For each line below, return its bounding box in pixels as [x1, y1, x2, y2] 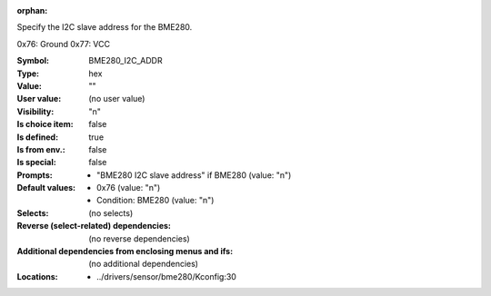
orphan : [16, 5, 48, 15]
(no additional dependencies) [88, 259, 199, 270]
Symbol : [16, 55, 50, 66]
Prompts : [16, 169, 54, 181]
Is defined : [16, 132, 59, 143]
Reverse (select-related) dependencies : [16, 221, 172, 232]
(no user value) [88, 94, 145, 104]
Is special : [16, 157, 56, 168]
